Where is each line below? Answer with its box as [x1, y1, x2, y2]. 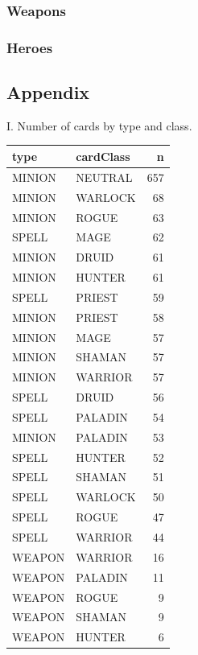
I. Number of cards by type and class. [6, 117, 192, 134]
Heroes [6, 37, 53, 57]
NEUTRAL [76, 168, 133, 185]
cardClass [76, 147, 130, 164]
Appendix [6, 80, 90, 105]
